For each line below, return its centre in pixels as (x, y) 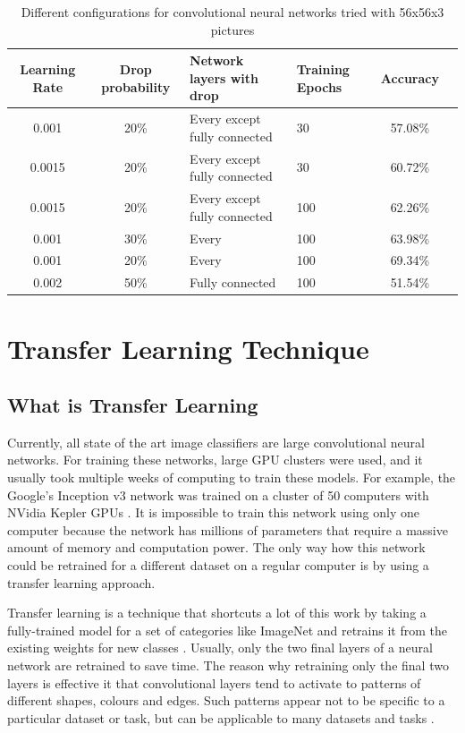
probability (136, 86)
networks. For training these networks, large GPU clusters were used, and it (215, 460)
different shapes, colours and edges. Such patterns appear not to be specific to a (226, 700)
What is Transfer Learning (133, 405)
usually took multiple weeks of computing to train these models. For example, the (232, 477)
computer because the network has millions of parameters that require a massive (228, 529)
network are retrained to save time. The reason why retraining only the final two (228, 665)
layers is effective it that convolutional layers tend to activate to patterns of (214, 682)
